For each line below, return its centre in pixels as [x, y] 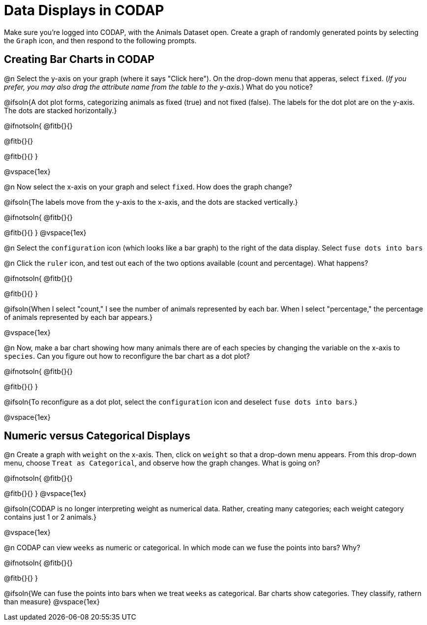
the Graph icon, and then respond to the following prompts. [100, 40]
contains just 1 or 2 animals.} [50, 517]
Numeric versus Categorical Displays [97, 436]
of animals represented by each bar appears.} [78, 317]
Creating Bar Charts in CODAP [79, 60]
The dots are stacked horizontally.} [61, 110]
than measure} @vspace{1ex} [52, 602]
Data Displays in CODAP [84, 10]
